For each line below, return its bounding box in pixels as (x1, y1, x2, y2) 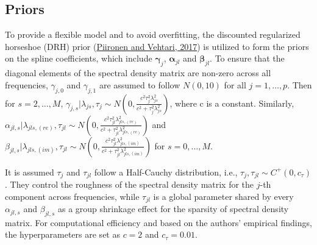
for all (224, 78, 246, 91)
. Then (287, 78, 312, 91)
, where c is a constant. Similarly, (169, 96, 294, 109)
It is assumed (5, 165, 54, 178)
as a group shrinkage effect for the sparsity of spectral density (57, 202, 289, 215)
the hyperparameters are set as (5, 228, 120, 241)
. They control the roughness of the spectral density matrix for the (5, 178, 254, 191)
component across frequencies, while (5, 190, 140, 202)
